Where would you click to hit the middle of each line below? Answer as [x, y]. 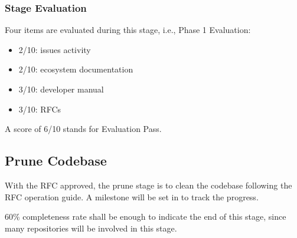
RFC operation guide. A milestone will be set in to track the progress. [132, 196]
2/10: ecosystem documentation [76, 69]
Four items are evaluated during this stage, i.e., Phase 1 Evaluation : [128, 30]
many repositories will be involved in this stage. [91, 228]
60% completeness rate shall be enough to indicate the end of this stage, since [146, 216]
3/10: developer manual [61, 89]
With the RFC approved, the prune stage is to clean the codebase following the [148, 185]
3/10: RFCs [40, 109]
